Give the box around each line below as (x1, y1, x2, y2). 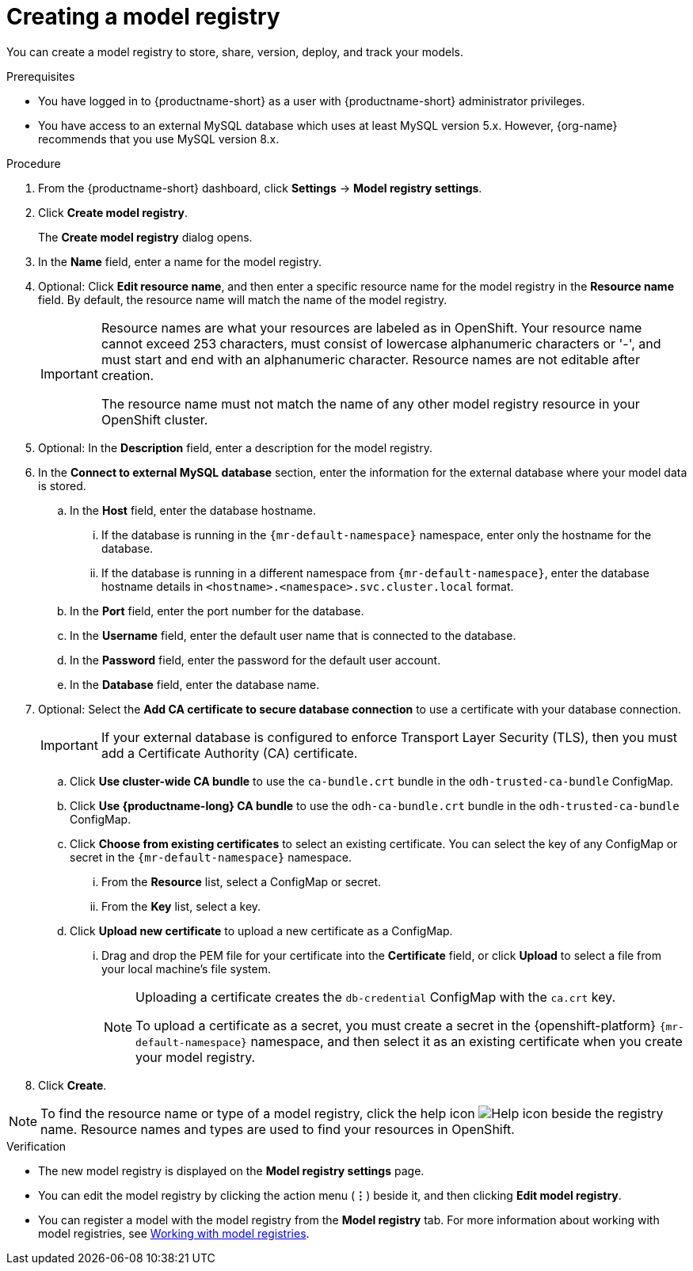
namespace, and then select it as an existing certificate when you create (250, 1033, 683, 1049)
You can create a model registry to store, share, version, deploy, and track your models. (6, 44, 463, 59)
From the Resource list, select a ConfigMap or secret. (101, 874, 382, 889)
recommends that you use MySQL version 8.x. (38, 131, 280, 146)
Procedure (6, 156, 61, 170)
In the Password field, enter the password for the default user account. (70, 653, 441, 667)
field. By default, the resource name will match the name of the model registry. (38, 292, 447, 306)
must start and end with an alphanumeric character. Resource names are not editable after (101, 351, 640, 367)
